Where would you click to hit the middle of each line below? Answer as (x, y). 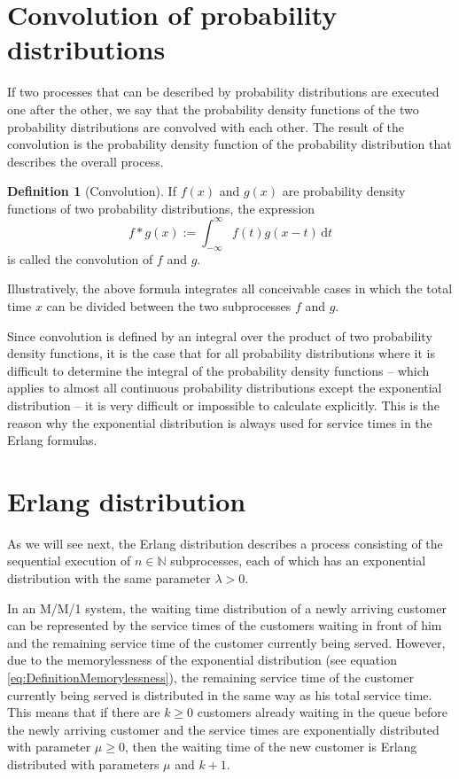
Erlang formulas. (52, 440)
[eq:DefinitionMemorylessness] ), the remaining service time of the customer (210, 677)
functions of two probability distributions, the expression (161, 208)
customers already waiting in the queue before (322, 712)
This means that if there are (84, 712)
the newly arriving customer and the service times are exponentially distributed (223, 729)
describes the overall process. (86, 161)
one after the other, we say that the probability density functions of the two (213, 109)
